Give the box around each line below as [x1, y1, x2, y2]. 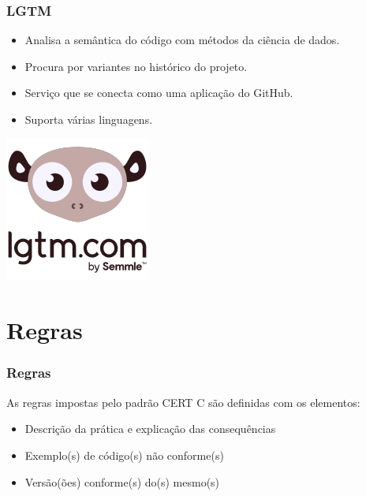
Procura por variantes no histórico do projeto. [24, 58, 248, 74]
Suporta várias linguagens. [24, 111, 153, 127]
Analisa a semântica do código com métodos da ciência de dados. [24, 32, 340, 48]
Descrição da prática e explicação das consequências [24, 420, 276, 437]
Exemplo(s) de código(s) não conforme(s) [24, 446, 224, 463]
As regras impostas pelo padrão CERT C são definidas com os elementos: [6, 393, 360, 410]
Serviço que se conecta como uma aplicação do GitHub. [24, 84, 293, 101]
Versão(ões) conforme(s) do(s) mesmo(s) [24, 473, 220, 490]
